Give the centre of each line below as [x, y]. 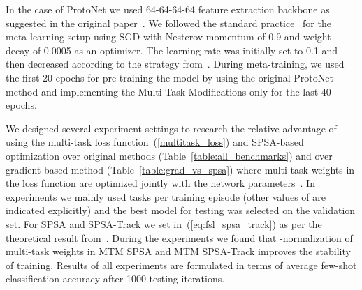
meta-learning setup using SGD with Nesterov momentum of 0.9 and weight [168, 37]
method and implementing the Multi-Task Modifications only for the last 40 [168, 91]
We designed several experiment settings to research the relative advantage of [171, 128]
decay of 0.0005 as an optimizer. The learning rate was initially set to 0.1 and [172, 50]
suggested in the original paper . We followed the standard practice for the [168, 23]
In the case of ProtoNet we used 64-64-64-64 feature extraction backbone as [168, 9]
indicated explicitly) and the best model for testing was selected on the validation [181, 210]
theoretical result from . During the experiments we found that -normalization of [179, 237]
